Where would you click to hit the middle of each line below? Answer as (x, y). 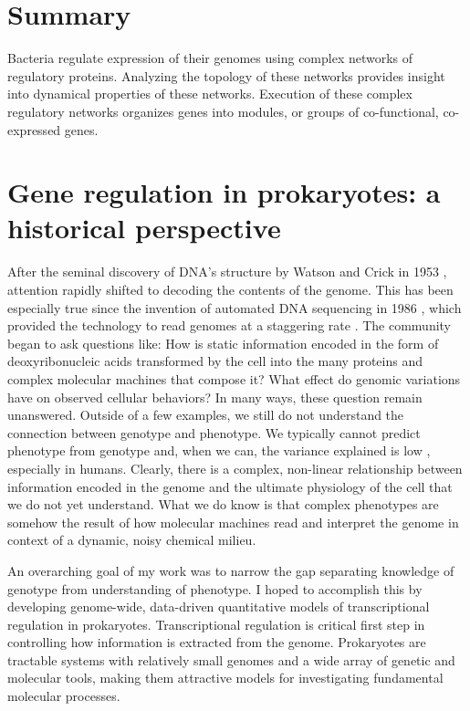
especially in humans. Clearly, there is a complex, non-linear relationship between (235, 468)
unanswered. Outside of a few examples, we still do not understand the (206, 415)
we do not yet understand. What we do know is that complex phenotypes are (223, 504)
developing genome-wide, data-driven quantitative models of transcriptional (219, 606)
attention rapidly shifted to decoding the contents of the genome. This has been (230, 289)
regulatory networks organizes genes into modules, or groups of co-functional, (223, 111)
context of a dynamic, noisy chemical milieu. (132, 540)
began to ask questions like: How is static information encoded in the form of (223, 343)
